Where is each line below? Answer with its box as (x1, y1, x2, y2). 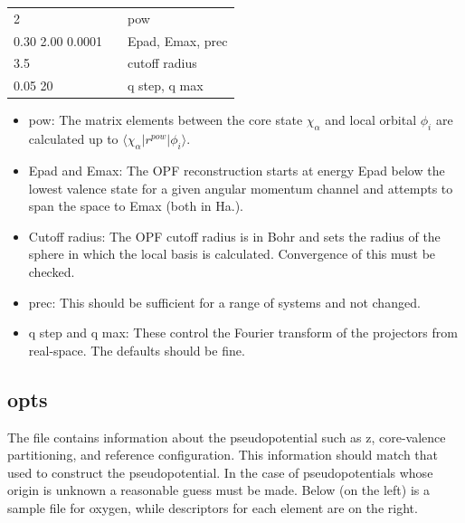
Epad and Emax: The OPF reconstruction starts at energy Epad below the (28, 160, 445, 179)
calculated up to (28, 129, 119, 148)
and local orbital (325, 110, 417, 129)
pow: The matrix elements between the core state (28, 110, 303, 129)
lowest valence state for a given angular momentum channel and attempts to (28, 178, 453, 197)
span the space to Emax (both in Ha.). (28, 196, 243, 215)
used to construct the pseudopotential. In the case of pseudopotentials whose (7, 462, 433, 481)
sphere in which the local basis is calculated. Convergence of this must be (28, 244, 436, 263)
